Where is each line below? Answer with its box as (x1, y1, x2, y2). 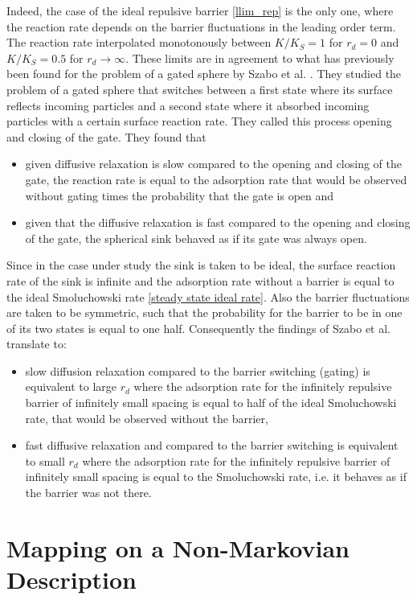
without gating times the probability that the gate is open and (25, 187, 334, 203)
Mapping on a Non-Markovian (6, 531, 350, 564)
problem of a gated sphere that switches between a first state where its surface (6, 80, 393, 97)
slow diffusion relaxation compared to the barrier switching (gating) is (25, 362, 370, 379)
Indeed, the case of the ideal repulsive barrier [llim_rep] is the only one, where (6, 2, 394, 18)
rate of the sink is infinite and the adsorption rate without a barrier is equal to (6, 272, 395, 289)
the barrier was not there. (25, 484, 152, 501)
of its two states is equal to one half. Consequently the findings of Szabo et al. (6, 319, 391, 336)
